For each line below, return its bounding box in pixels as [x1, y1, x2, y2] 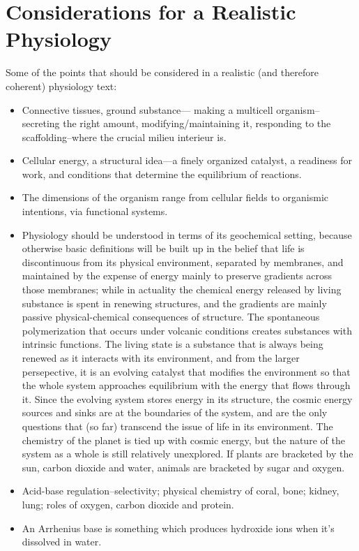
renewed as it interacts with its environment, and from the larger [22, 351, 300, 365]
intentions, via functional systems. [22, 204, 168, 219]
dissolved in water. [22, 534, 102, 549]
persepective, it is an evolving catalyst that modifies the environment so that [22, 364, 351, 379]
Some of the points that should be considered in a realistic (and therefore [6, 65, 319, 80]
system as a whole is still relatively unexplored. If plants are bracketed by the [22, 446, 353, 461]
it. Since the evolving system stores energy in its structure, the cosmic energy [22, 391, 353, 406]
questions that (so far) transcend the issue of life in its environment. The [22, 418, 333, 433]
